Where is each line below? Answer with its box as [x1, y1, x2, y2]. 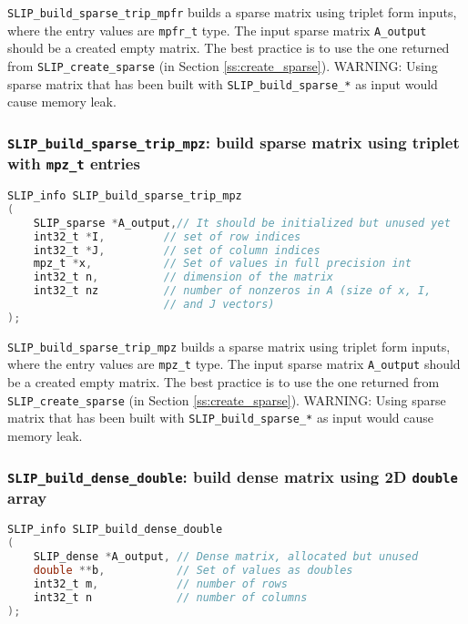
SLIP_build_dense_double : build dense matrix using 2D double [7, 465, 458, 487]
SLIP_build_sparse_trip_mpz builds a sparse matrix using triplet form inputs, [7, 336, 451, 355]
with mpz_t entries [7, 152, 140, 175]
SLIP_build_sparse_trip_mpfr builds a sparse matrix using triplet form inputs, [7, 3, 457, 21]
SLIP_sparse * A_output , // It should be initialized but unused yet [33, 216, 451, 230]
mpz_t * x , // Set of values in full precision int [33, 257, 412, 271]
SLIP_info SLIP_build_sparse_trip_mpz [7, 189, 242, 203]
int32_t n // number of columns [33, 590, 308, 604]
